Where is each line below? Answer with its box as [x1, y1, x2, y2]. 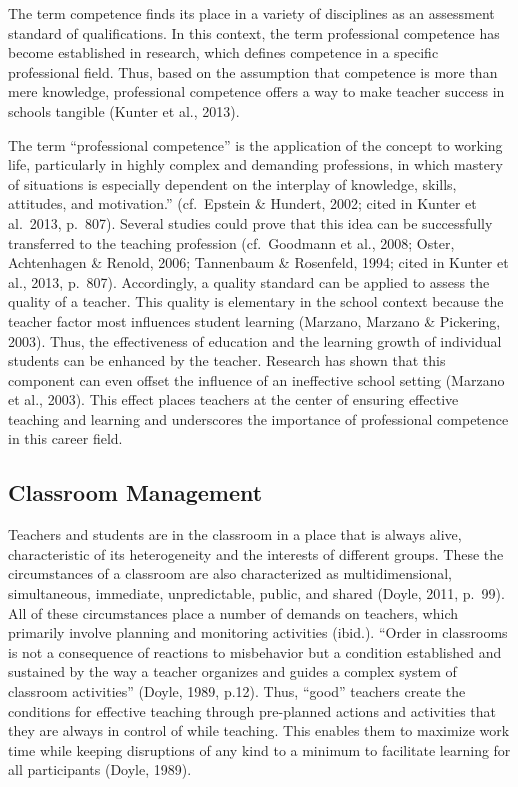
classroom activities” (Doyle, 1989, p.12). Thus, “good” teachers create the [8, 681, 466, 702]
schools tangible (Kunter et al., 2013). [8, 100, 240, 121]
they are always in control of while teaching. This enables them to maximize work [8, 720, 510, 741]
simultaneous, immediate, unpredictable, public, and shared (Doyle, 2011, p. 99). [8, 583, 505, 604]
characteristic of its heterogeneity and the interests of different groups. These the [8, 543, 504, 564]
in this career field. [8, 428, 123, 449]
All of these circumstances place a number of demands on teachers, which [8, 602, 459, 623]
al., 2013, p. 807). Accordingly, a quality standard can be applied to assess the [8, 271, 490, 292]
